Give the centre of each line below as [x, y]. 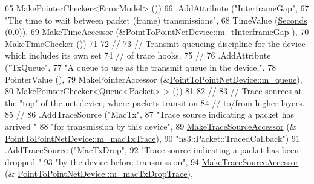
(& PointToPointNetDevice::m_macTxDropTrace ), [99, 173]
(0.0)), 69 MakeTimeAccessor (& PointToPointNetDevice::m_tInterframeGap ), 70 [157, 32]
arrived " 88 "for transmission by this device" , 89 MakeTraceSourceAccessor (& [151, 126]
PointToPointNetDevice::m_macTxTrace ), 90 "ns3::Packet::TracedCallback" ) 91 [152, 138]
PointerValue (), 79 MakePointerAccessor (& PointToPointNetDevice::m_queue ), [154, 79]
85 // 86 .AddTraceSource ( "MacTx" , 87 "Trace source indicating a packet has [150, 114]
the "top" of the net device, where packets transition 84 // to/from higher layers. [155, 102]
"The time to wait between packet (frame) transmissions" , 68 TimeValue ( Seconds [156, 20]
